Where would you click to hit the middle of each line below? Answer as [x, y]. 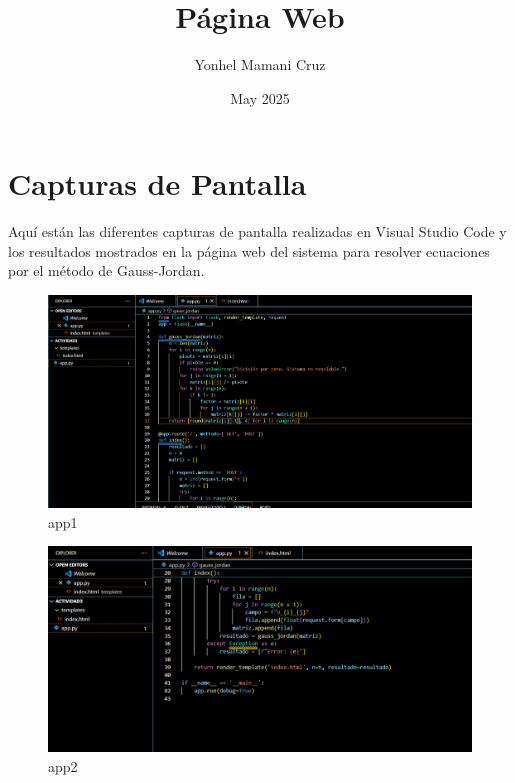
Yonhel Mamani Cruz [260, 64]
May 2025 [260, 97]
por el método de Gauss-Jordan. [106, 270]
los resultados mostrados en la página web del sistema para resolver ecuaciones [249, 250]
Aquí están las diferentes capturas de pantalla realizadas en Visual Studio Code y [257, 231]
